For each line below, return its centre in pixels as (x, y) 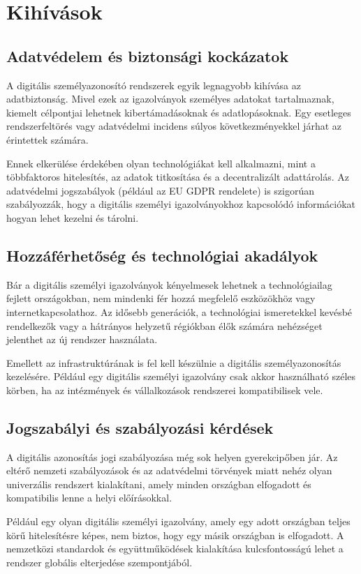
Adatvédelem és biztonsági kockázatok (148, 55)
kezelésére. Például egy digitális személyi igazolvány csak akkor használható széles (181, 376)
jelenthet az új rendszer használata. (82, 339)
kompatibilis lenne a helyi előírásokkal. (89, 498)
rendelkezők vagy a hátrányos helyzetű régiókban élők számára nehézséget (164, 325)
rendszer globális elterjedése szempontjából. (100, 562)
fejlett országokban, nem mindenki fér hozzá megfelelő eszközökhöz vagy (161, 298)
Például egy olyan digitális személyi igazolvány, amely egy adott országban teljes (178, 521)
